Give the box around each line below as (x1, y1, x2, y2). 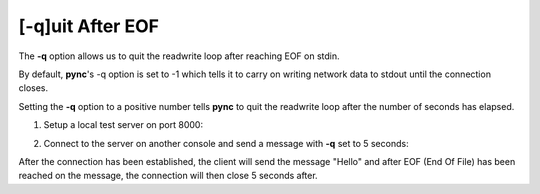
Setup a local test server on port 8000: (43, 119, 204, 131)
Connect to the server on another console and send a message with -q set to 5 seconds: (43, 137, 409, 149)
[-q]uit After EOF (18, 15, 160, 37)
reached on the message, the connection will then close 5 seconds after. (18, 170, 319, 182)
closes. (18, 82, 49, 94)
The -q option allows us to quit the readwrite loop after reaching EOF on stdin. (18, 50, 340, 62)
